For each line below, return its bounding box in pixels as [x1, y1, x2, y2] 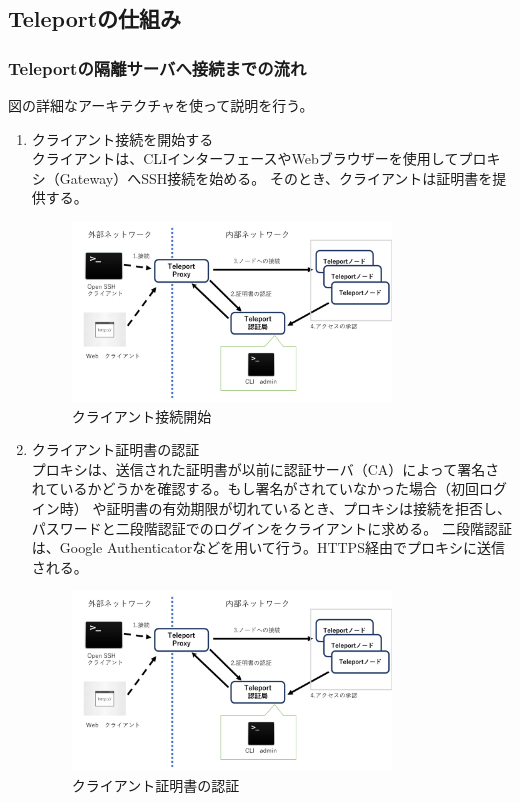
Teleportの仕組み [8, 3, 182, 34]
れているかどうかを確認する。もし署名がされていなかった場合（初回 [31, 478, 479, 499]
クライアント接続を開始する [31, 128, 214, 149]
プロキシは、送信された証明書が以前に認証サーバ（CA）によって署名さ [31, 458, 500, 479]
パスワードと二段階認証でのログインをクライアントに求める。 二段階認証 [31, 517, 512, 538]
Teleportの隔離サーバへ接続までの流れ [8, 55, 307, 80]
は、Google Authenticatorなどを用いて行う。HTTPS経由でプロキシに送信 [31, 537, 505, 558]
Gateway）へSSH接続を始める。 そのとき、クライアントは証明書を [59, 167, 493, 188]
